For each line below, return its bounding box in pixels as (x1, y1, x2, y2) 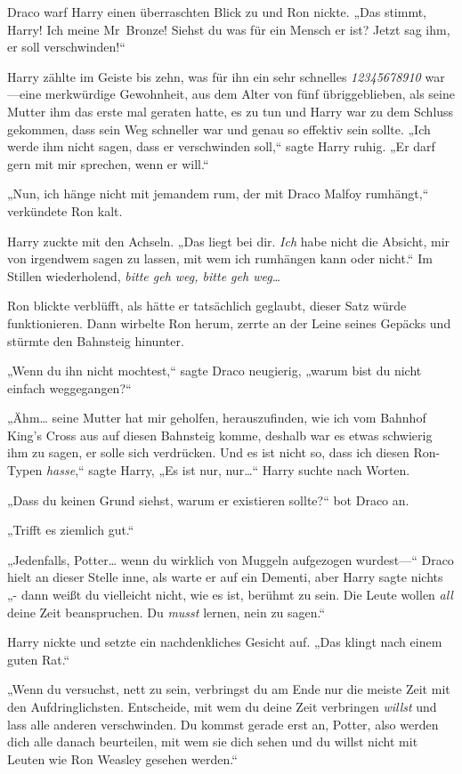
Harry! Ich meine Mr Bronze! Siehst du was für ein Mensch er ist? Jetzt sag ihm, (7, 20, 450, 38)
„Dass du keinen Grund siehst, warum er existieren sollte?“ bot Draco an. (7, 490, 409, 509)
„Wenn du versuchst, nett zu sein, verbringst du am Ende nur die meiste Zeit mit (7, 680, 450, 698)
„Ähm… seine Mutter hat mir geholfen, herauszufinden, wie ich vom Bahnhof (7, 408, 426, 427)
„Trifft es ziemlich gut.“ (7, 520, 134, 539)
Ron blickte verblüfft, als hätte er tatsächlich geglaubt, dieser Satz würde (7, 296, 407, 315)
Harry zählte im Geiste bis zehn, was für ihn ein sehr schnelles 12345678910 (7, 67, 421, 85)
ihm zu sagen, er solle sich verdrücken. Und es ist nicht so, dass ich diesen (7, 443, 409, 462)
